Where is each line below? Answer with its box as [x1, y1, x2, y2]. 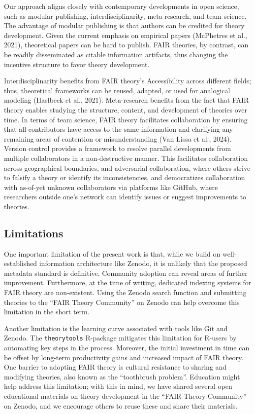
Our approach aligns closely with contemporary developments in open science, [4, 1, 239, 11]
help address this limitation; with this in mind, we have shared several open [4, 381, 232, 391]
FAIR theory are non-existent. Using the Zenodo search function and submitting [4, 287, 247, 298]
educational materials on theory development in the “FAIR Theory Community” [4, 391, 247, 401]
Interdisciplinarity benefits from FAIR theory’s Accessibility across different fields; [4, 75, 252, 86]
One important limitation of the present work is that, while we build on [4, 248, 221, 259]
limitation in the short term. [4, 306, 90, 317]
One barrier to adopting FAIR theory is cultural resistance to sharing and [4, 362, 227, 372]
